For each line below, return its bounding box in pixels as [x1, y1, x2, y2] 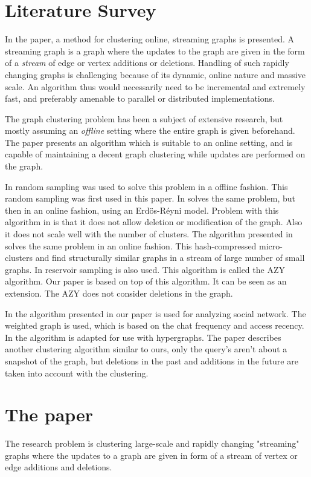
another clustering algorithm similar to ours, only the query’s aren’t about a [5, 343, 287, 355]
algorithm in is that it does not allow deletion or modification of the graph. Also [5, 215, 303, 228]
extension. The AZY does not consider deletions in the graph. [5, 287, 233, 299]
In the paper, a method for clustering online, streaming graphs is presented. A [5, 33, 294, 45]
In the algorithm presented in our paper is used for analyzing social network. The [5, 307, 306, 320]
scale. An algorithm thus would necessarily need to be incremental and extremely [5, 80, 306, 93]
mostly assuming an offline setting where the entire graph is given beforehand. [5, 124, 295, 137]
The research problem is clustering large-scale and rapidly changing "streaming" [5, 437, 300, 450]
